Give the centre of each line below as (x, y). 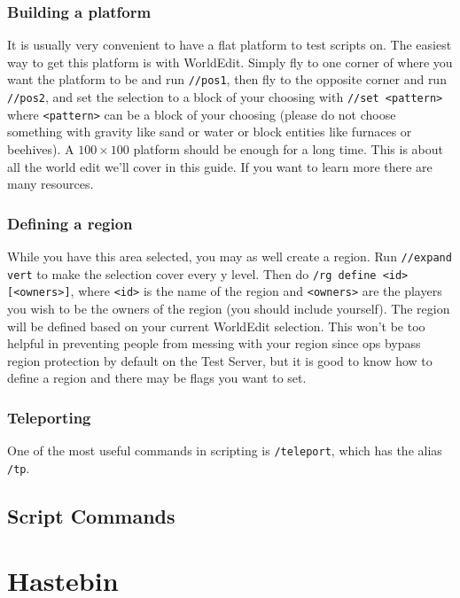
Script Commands (91, 515)
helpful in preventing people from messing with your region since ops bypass (214, 343)
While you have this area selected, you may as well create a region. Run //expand (230, 256)
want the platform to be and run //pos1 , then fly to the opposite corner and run (227, 79)
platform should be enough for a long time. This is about (288, 148)
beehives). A (41, 148)
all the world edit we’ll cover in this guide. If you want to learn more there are (220, 166)
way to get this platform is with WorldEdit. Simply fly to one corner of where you (230, 62)
